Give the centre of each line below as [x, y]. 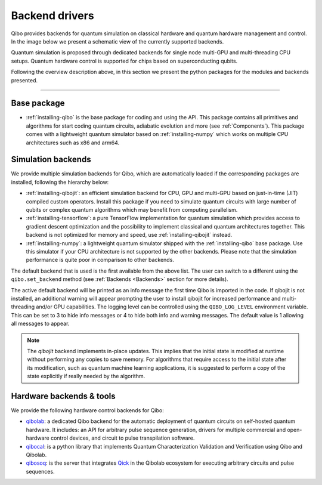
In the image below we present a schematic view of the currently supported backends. [117, 41]
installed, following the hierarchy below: [60, 182]
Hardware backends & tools [63, 396]
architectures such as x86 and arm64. [73, 143]
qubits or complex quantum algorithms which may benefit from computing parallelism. [132, 210]
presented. [24, 80]
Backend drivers [53, 16]
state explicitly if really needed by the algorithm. [86, 376]
